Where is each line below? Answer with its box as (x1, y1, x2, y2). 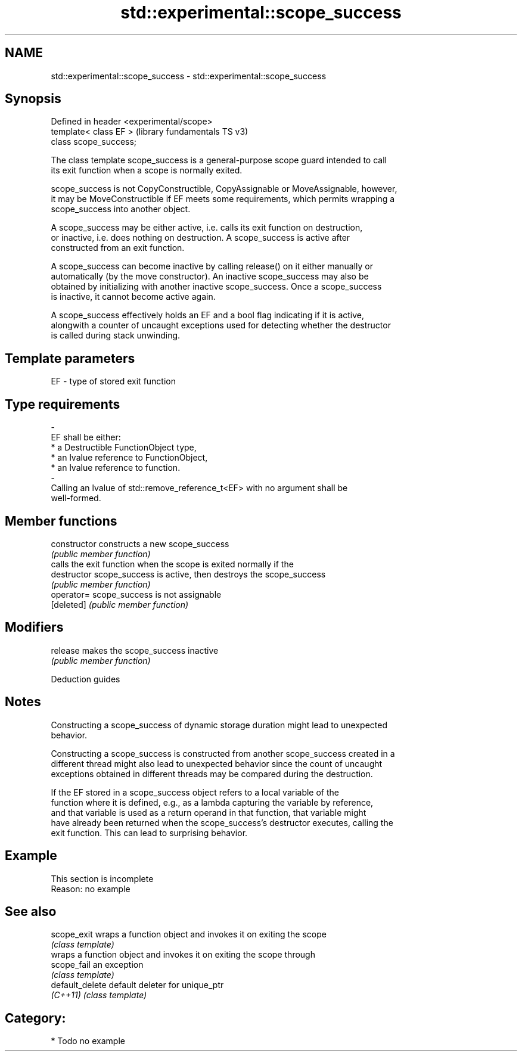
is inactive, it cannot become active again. (51, 291, 216, 302)
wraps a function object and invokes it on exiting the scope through (51, 949, 315, 960)
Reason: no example (51, 883, 130, 894)
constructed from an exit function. (51, 243, 185, 253)
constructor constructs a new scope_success (51, 538, 229, 549)
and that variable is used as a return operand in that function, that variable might (51, 807, 366, 818)
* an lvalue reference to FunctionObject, (51, 452, 208, 463)
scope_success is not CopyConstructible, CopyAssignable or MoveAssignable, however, (51, 184, 397, 194)
